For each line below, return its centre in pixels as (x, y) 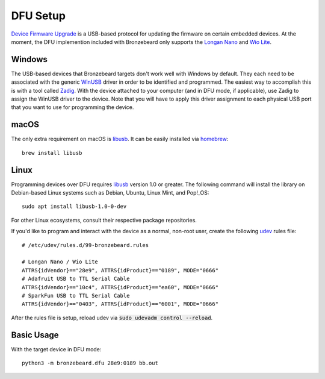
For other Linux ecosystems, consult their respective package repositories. (104, 220)
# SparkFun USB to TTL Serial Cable (76, 296)
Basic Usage (35, 335)
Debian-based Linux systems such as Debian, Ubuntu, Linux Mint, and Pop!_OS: (110, 193)
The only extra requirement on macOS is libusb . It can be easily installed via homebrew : (120, 139)
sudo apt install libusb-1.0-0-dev (74, 207)
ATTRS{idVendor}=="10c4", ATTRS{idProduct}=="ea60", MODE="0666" (120, 287)
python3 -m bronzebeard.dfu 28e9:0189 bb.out (90, 363)
